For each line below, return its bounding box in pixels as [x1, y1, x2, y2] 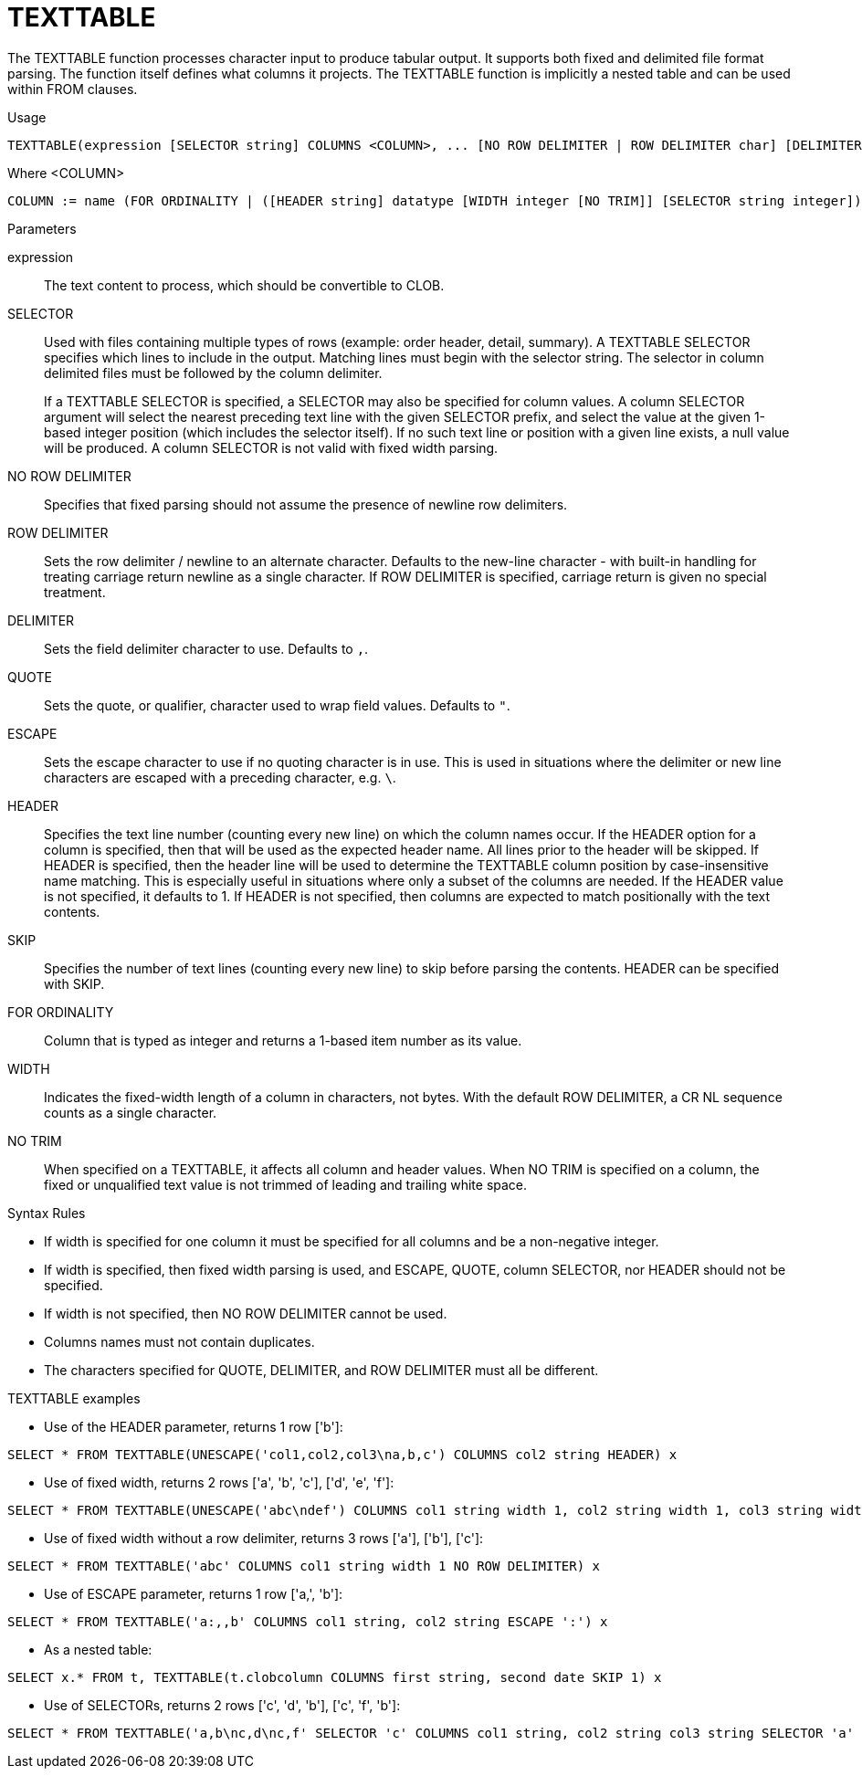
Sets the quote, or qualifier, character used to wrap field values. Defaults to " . [44, 697, 510, 713]
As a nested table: [44, 1641, 152, 1657]
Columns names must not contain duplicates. [44, 1333, 315, 1350]
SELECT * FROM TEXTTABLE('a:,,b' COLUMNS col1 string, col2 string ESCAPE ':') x [7, 1613, 608, 1629]
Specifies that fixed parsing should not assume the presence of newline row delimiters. [44, 496, 568, 512]
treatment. [44, 583, 106, 600]
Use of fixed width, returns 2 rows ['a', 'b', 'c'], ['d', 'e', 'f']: [44, 1474, 394, 1490]
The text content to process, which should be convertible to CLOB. [44, 277, 445, 293]
